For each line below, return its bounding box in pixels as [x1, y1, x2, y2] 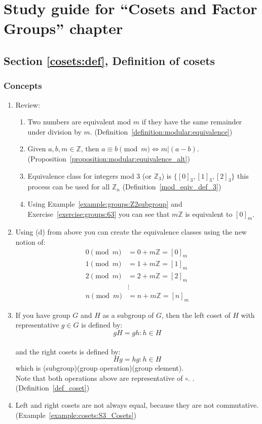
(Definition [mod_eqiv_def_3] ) [122, 181, 221, 192]
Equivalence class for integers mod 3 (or [27, 170, 152, 181]
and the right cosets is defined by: [15, 346, 121, 356]
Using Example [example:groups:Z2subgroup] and [27, 198, 182, 209]
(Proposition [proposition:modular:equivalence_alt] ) [27, 153, 190, 164]
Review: [15, 99, 40, 110]
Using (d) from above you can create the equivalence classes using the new [15, 226, 247, 237]
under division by [27, 126, 82, 137]
